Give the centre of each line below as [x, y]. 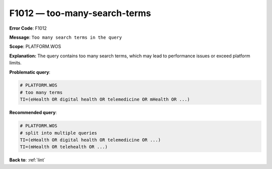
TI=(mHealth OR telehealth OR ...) [64, 147]
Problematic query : [30, 72]
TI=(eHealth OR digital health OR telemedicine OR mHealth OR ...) [105, 100]
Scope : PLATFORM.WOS [35, 47]
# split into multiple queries [59, 133]
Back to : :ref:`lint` [27, 160]
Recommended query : [33, 113]
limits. [16, 63]
